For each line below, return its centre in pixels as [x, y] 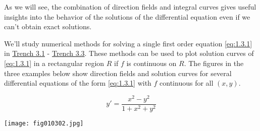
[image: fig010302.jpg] [44, 123]
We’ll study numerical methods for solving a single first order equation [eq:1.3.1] [128, 43]
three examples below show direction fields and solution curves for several [118, 73]
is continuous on [151, 63]
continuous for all [187, 83]
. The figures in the [214, 63]
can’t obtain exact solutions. [48, 26]
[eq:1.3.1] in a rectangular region [54, 63]
